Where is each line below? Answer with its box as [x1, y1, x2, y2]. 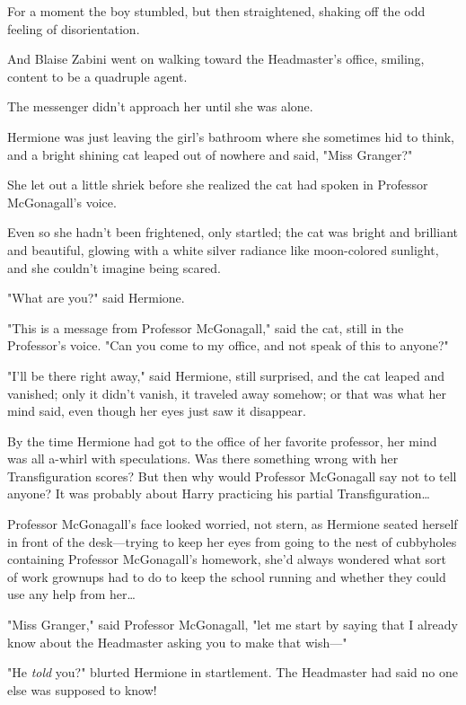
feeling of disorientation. [7, 19, 140, 38]
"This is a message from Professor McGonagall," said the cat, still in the [7, 318, 404, 337]
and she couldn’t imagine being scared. [7, 258, 221, 277]
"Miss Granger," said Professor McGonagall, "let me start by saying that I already [7, 615, 458, 634]
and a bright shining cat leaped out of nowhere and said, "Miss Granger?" [7, 145, 413, 163]
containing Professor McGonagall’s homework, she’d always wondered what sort [7, 550, 447, 568]
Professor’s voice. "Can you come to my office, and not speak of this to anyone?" [7, 336, 449, 355]
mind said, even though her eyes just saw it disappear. [7, 401, 306, 420]
